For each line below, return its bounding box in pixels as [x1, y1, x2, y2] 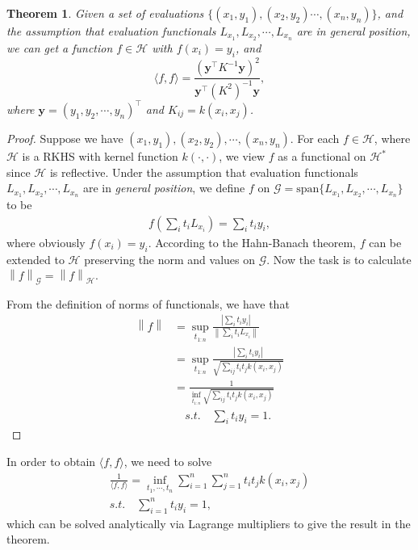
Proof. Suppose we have [6, 130, 123, 147]
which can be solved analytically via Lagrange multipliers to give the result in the [6, 514, 411, 531]
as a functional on [278, 148, 366, 165]
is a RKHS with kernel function [22, 148, 178, 165]
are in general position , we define [82, 179, 245, 196]
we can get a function [6, 39, 113, 56]
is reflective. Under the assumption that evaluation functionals [49, 163, 358, 180]
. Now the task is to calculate [266, 250, 412, 267]
